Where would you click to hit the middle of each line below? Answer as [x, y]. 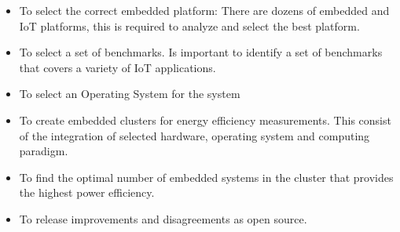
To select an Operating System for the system [130, 94]
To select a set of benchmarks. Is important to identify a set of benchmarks [201, 52]
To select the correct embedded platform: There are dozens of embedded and [204, 10]
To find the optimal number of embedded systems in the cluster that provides [206, 177]
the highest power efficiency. [87, 192]
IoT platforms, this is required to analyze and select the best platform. [189, 25]
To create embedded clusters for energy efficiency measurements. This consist [205, 120]
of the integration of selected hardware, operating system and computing [194, 135]
